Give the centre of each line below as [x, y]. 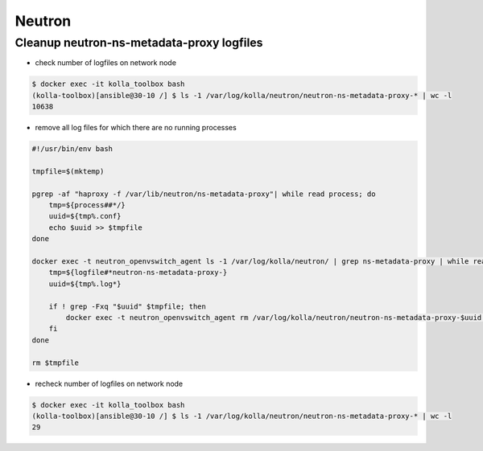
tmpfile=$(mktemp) [68, 171]
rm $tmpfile [56, 363]
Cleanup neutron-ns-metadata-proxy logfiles [139, 43]
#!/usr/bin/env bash [72, 149]
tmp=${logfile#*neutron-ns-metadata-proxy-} [138, 273]
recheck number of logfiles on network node [109, 383]
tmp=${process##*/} [87, 205]
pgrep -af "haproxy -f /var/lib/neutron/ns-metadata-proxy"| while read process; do [204, 194]
